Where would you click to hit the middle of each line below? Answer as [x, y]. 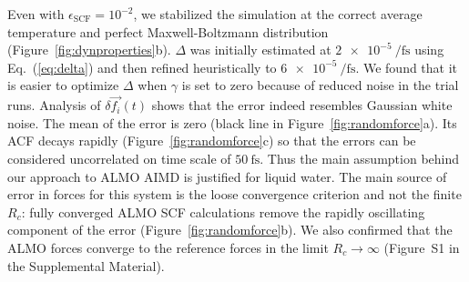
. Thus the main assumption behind [360, 158]
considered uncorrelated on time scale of [119, 158]
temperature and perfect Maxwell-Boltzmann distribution [168, 31]
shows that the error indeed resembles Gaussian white [302, 105]
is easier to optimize [63, 85]
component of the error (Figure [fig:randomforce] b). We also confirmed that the [230, 230]
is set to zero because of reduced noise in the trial [320, 85]
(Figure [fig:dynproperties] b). [89, 50]
